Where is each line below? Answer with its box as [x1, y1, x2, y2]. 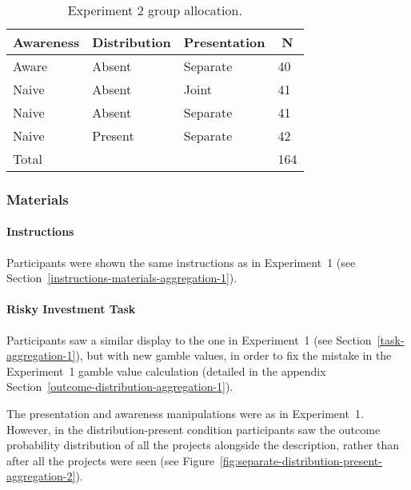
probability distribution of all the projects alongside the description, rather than [6, 436, 400, 453]
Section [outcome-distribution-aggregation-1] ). [6, 378, 233, 395]
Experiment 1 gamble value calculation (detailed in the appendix [6, 362, 326, 379]
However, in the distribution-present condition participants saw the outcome [6, 420, 381, 437]
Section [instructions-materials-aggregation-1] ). [6, 269, 237, 286]
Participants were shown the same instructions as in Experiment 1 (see [6, 253, 356, 270]
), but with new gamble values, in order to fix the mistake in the [75, 347, 392, 364]
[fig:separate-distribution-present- [219, 452, 382, 468]
